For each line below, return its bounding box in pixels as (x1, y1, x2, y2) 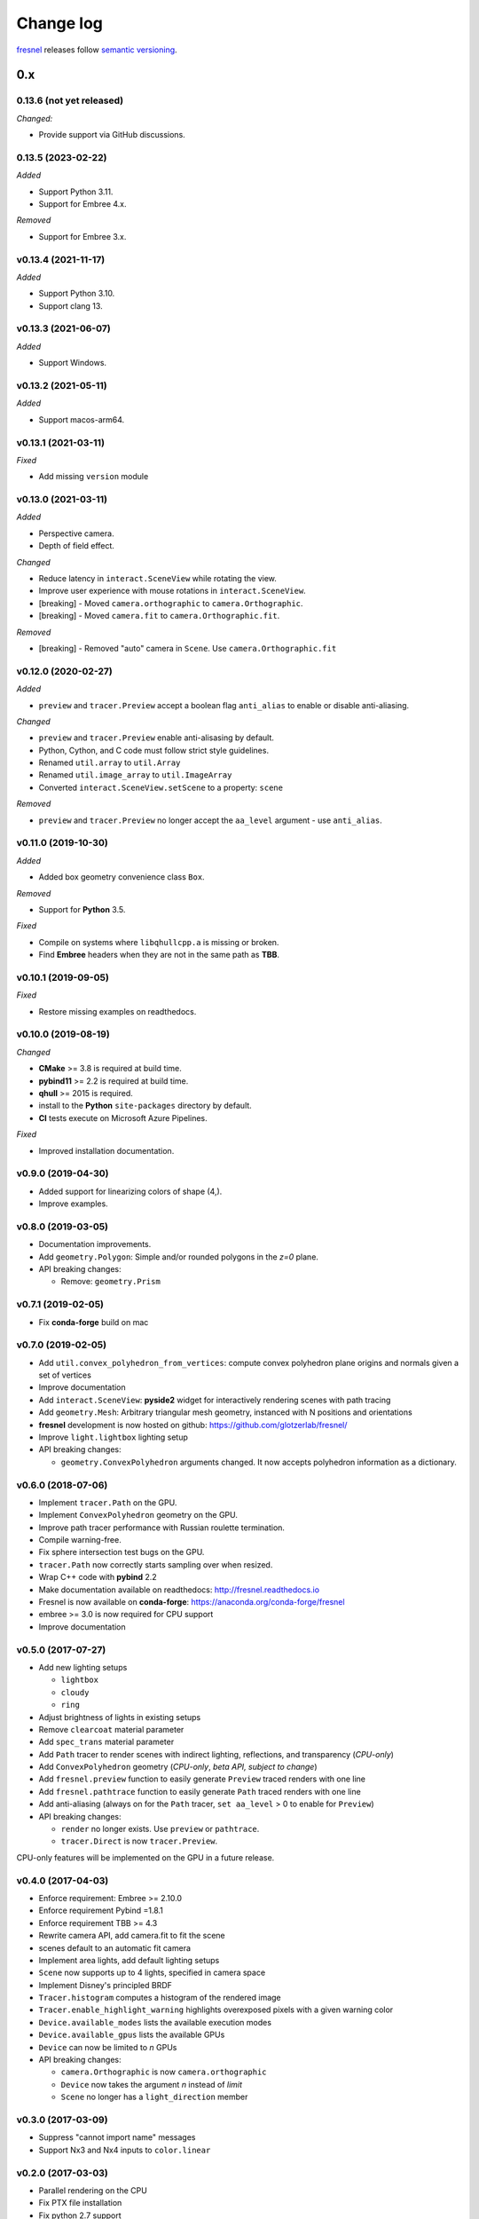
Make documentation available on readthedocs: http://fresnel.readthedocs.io (38, 1584, 319, 1595)
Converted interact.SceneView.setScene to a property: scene (38, 782, 284, 793)
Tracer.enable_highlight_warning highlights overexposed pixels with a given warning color (38, 2004, 394, 2015)
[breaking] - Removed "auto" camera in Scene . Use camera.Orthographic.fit (38, 643, 337, 653)
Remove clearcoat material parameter (38, 1724, 185, 1734)
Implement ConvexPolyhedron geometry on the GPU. (38, 1510, 239, 1520)
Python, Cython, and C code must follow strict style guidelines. (38, 745, 270, 755)
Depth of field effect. (38, 541, 115, 551)
